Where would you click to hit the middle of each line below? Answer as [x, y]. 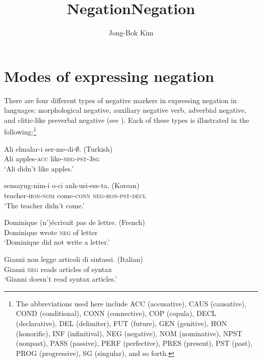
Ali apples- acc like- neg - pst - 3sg [52, 159]
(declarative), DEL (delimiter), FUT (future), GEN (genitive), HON [121, 323]
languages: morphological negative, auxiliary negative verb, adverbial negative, [125, 110]
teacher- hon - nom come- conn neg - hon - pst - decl [75, 195]
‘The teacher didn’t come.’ [44, 205]
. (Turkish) [96, 148]
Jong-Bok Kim [131, 33]
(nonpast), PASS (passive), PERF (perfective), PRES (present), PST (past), [134, 343]
